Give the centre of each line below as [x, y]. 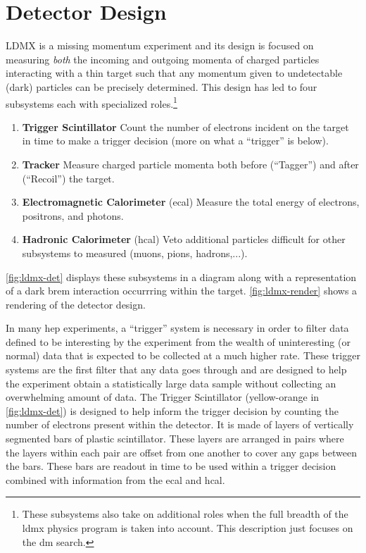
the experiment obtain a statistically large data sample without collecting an [171, 383]
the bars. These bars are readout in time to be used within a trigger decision [171, 466]
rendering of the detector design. [76, 304]
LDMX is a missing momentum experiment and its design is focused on [160, 45]
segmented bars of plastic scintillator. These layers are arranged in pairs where [175, 439]
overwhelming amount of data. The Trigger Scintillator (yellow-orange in [163, 397]
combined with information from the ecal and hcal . [115, 479]
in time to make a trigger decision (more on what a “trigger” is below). [175, 141]
